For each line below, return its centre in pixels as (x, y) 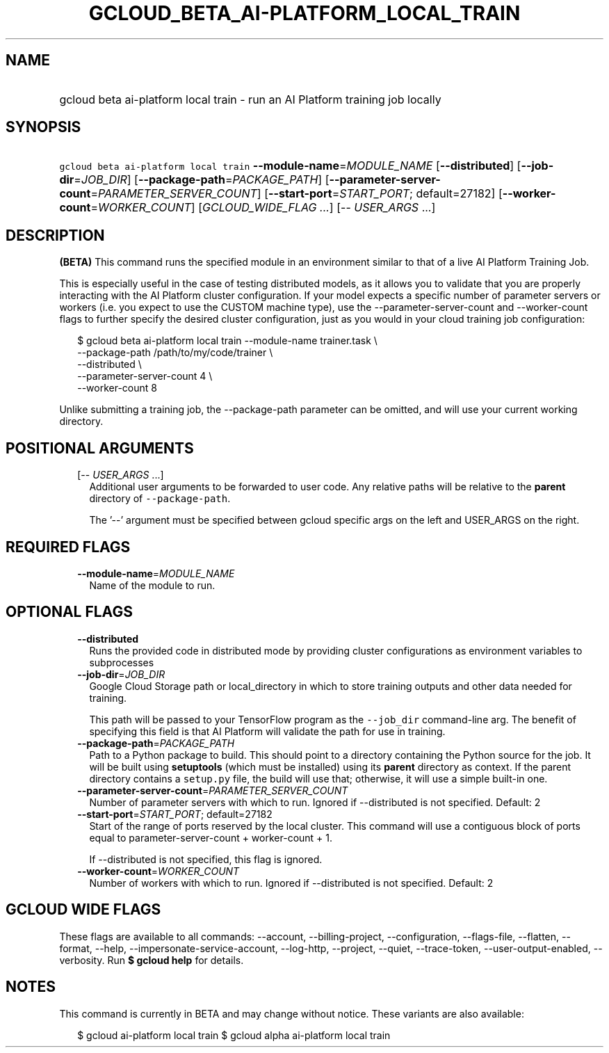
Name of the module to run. (152, 585)
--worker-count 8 (117, 388)
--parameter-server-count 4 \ (145, 376)
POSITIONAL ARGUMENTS (100, 448)
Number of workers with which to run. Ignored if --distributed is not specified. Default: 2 (291, 883)
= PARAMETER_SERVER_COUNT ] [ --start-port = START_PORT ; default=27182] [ (297, 194)
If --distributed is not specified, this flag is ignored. (206, 859)
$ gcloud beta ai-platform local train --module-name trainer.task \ (227, 341)
